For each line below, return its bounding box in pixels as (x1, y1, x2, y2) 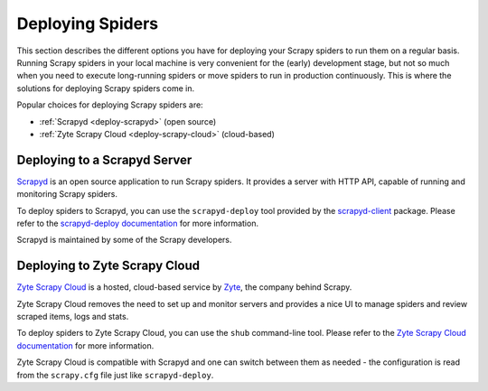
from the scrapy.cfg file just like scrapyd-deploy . (16, 369, 214, 380)
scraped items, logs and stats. (16, 312, 129, 322)
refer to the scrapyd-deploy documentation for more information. (16, 218, 259, 228)
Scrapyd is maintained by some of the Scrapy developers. (16, 235, 232, 246)
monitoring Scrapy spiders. (16, 189, 117, 200)
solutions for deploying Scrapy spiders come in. (16, 82, 195, 94)
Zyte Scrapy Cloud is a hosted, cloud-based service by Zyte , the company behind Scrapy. (16, 282, 352, 293)
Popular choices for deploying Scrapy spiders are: (16, 99, 203, 110)
